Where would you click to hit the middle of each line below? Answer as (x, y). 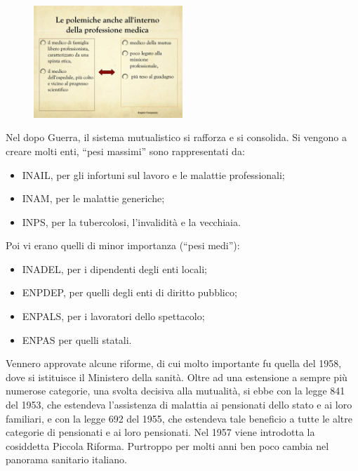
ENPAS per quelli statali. (77, 339)
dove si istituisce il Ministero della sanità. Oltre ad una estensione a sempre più (177, 377)
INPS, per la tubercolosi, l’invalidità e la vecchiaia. (131, 221)
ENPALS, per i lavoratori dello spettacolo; (113, 316)
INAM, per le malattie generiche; (93, 198)
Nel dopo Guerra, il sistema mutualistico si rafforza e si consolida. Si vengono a (177, 137)
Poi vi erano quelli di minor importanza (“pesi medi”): (123, 245)
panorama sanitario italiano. (66, 459)
